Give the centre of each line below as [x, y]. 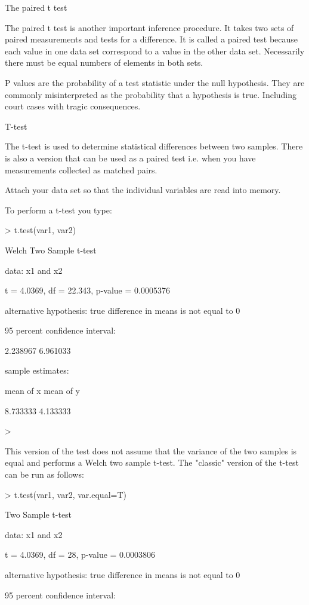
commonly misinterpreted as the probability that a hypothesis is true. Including [151, 94]
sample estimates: [37, 370]
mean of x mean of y [42, 391]
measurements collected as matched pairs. [81, 169]
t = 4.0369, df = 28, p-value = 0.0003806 [80, 554]
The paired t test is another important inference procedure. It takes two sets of [149, 27]
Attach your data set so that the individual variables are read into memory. [143, 190]
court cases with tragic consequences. [73, 106]
